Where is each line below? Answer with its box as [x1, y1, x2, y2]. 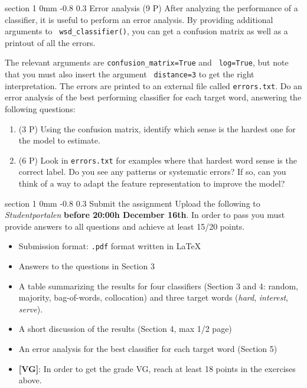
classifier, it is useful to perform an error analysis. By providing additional [5, 13, 273, 25]
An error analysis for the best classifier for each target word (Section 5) [18, 343, 277, 355]
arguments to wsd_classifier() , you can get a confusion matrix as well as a [5, 25, 288, 37]
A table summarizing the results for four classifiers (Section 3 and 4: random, [18, 279, 298, 292]
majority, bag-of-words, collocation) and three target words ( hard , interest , [18, 291, 288, 304]
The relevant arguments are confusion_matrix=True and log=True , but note [5, 56, 289, 69]
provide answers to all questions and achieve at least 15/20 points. [5, 220, 245, 232]
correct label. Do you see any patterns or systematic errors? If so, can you [18, 165, 286, 178]
